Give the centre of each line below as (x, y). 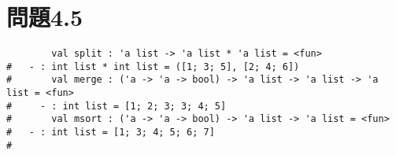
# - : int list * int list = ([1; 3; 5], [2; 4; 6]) (153, 66)
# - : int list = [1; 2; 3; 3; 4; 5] (117, 106)
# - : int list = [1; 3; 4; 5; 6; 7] (111, 133)
